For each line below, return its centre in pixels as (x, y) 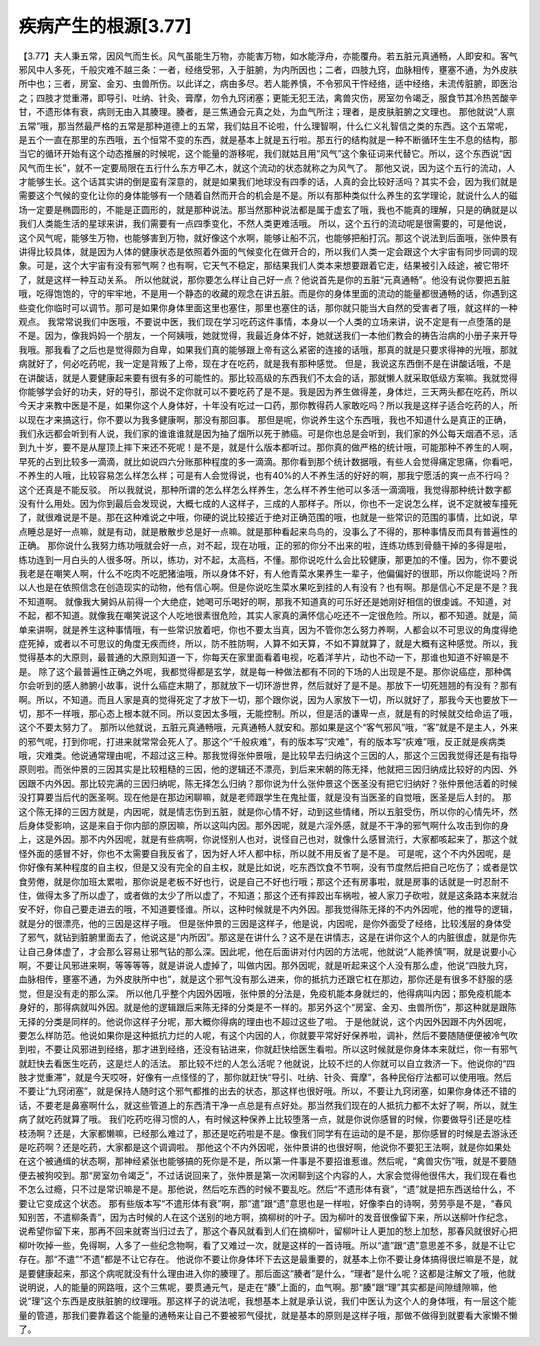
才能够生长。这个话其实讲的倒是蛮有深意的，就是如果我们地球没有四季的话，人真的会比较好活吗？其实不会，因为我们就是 (268, 182)
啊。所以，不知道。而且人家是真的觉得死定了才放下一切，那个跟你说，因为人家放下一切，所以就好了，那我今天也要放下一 (268, 699)
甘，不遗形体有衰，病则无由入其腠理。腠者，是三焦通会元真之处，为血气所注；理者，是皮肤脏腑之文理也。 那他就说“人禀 (267, 112)
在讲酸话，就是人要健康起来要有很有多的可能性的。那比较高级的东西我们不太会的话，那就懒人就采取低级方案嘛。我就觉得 (268, 377)
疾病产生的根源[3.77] (105, 26)
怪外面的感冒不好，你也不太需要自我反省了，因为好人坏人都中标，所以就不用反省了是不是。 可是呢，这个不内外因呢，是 (265, 853)
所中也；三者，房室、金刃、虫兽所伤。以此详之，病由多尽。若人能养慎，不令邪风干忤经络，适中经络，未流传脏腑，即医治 (268, 84)
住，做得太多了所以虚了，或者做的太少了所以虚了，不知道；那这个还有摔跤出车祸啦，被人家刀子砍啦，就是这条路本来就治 (268, 895)
